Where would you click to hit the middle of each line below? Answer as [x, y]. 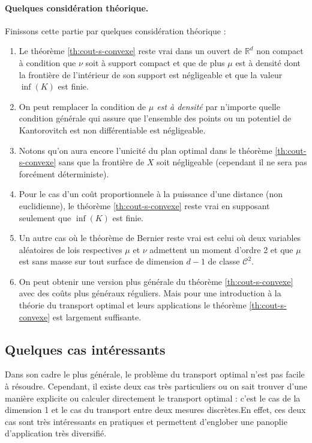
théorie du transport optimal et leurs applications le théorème [133, 305]
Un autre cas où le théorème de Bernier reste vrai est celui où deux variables [160, 238]
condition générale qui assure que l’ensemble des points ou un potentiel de [155, 118]
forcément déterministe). [64, 173]
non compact [280, 51]
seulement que [45, 217]
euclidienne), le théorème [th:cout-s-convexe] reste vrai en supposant [144, 205]
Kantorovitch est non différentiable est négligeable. [112, 130]
